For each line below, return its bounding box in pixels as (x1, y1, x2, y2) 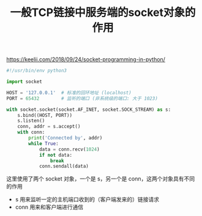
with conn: (17, 129, 45, 135)
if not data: (39, 152, 72, 158)
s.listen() (17, 117, 45, 124)
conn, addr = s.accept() (17, 124, 81, 130)
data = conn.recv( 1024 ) (39, 146, 100, 152)
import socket (6, 79, 43, 85)
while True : (28, 140, 59, 147)
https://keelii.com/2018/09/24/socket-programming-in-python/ (6, 56, 165, 63)
